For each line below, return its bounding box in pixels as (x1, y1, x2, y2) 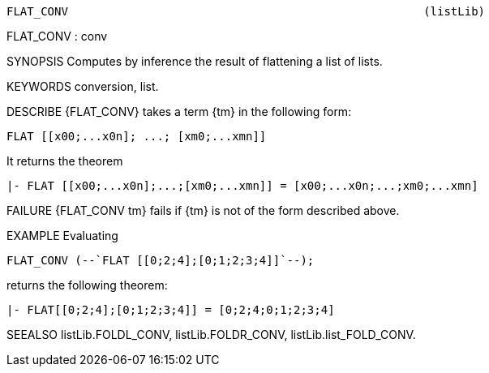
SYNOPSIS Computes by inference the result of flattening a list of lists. (6, 54, 383, 68)
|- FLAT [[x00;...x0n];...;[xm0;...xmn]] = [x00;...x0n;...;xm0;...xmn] (6, 179, 478, 192)
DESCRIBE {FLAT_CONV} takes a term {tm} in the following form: (6, 105, 352, 118)
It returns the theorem (6, 154, 123, 168)
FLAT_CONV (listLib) (6, 5, 486, 18)
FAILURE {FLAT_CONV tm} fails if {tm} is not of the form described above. (6, 204, 400, 217)
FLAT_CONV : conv (6, 29, 108, 43)
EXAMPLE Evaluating (6, 229, 118, 242)
